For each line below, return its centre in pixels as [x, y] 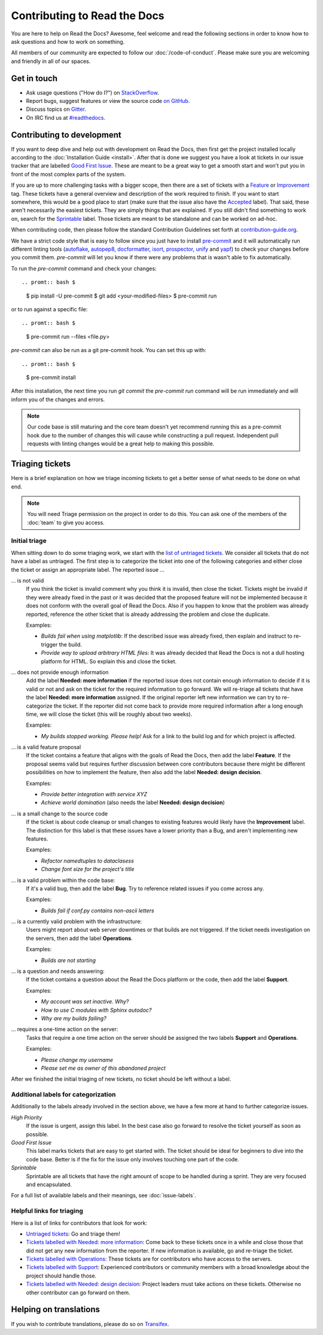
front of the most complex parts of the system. [68, 174]
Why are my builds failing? [74, 1018]
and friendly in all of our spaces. [51, 61]
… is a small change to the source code [59, 814]
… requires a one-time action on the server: [65, 1029]
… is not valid [28, 581]
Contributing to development [66, 135]
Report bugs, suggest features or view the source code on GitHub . [108, 101]
